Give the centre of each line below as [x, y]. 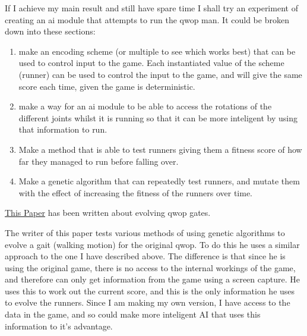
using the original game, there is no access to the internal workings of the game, [150, 267]
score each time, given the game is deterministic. [107, 86]
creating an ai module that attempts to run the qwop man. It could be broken [147, 19]
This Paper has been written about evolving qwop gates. [108, 213]
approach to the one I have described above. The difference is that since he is [145, 256]
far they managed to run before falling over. [99, 161]
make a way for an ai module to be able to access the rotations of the [145, 106]
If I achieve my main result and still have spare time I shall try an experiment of [151, 8]
